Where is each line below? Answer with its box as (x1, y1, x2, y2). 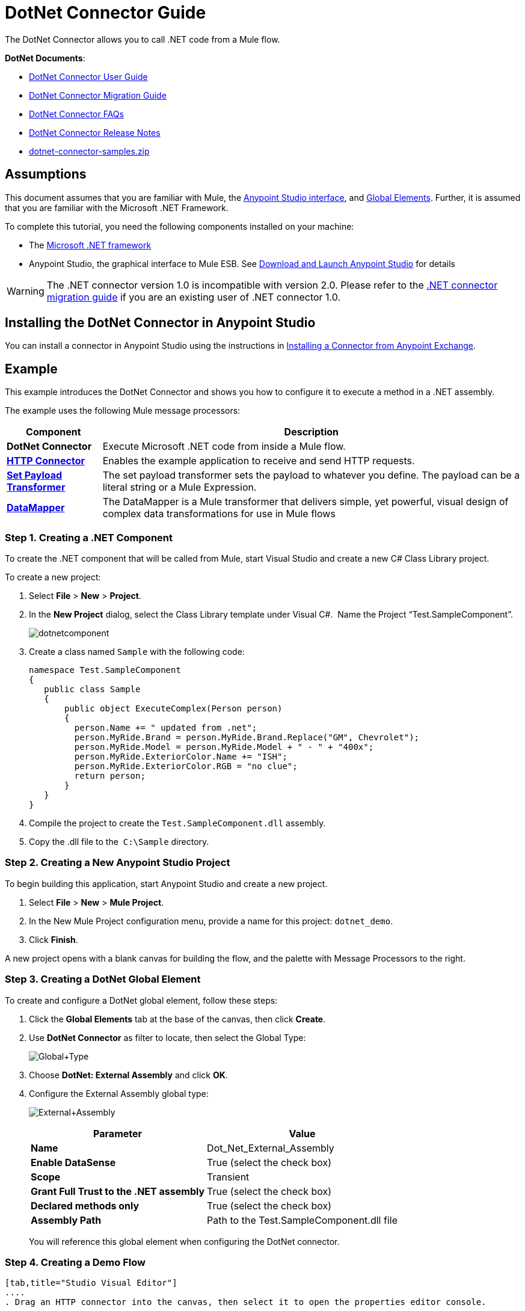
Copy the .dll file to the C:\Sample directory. (29, 837, 209, 847)
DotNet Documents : (5, 52, 85, 63)
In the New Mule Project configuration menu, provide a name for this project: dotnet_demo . (29, 915, 393, 926)
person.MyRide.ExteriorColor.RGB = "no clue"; (74, 761, 298, 772)
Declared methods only (31, 1199, 140, 1212)
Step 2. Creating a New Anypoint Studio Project (5, 856, 230, 869)
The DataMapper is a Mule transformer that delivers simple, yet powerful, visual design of (102, 496, 509, 508)
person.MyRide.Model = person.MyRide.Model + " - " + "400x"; (74, 742, 374, 752)
